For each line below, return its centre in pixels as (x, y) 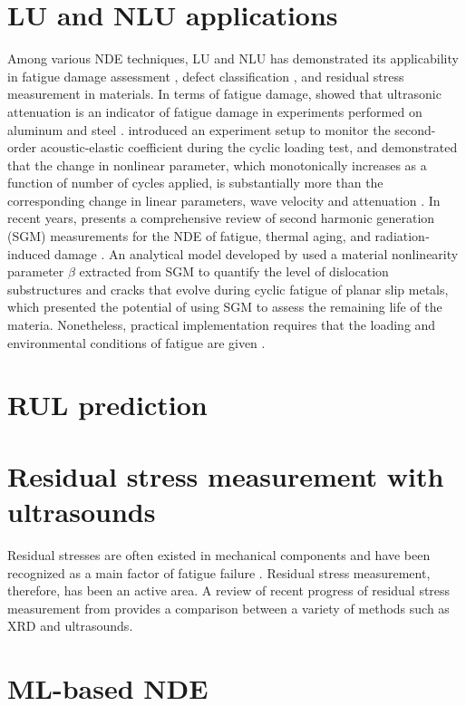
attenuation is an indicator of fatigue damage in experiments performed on (215, 111)
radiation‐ (402, 236)
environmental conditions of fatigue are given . (136, 342)
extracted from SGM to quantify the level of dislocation (234, 271)
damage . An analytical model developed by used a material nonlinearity (257, 253)
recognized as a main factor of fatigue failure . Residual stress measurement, (219, 572)
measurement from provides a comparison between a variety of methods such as (228, 608)
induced (29, 253)
